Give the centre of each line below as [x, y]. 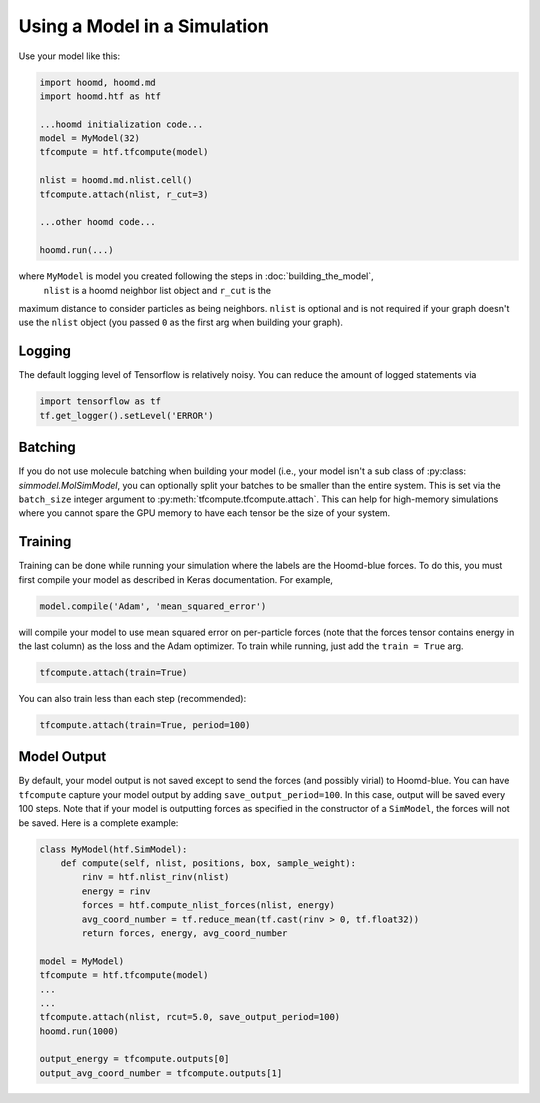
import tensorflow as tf [100, 401]
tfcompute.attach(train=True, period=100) [145, 724]
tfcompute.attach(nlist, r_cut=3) [124, 194]
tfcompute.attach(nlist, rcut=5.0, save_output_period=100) [190, 1017]
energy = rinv [116, 891]
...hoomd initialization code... [121, 124]
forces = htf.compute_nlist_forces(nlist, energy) [208, 905]
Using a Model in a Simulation [143, 26]
